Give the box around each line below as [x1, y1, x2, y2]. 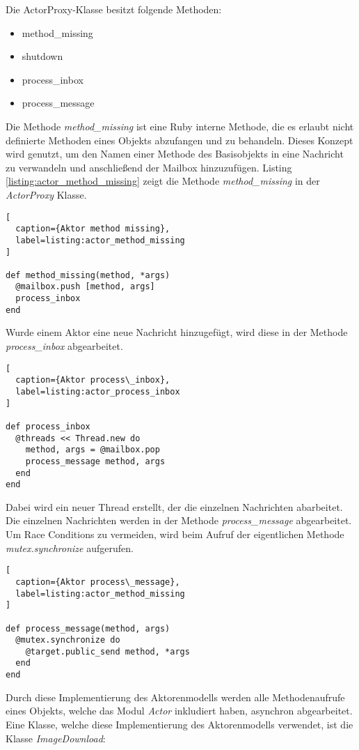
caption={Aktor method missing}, [15, 224, 170, 234]
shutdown [22, 49, 63, 63]
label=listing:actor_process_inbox [15, 386, 180, 397]
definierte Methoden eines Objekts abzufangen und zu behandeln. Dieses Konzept [6, 132, 353, 147]
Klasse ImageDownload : [6, 730, 106, 745]
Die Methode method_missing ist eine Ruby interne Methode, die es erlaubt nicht [6, 118, 354, 133]
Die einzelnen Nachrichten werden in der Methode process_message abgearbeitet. [6, 513, 352, 528]
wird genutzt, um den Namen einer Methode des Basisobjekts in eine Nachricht [6, 146, 344, 161]
